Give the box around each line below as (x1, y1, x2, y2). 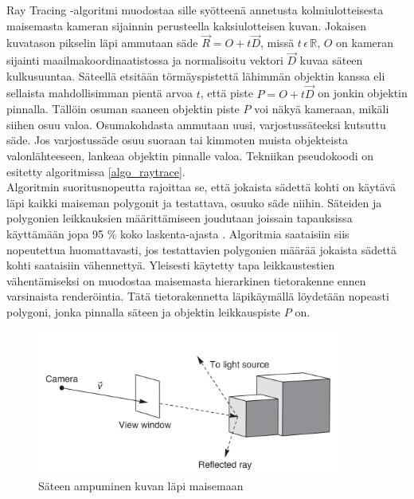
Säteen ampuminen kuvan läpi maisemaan (38, 477, 244, 493)
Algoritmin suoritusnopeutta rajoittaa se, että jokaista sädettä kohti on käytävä (6, 179, 396, 195)
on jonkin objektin (318, 84, 408, 101)
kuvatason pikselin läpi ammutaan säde (6, 34, 198, 51)
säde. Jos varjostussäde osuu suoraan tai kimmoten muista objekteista (6, 132, 349, 148)
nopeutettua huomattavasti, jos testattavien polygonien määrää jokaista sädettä (6, 241, 397, 257)
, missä (260, 34, 295, 51)
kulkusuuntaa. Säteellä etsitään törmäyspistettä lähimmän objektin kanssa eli (6, 67, 385, 84)
